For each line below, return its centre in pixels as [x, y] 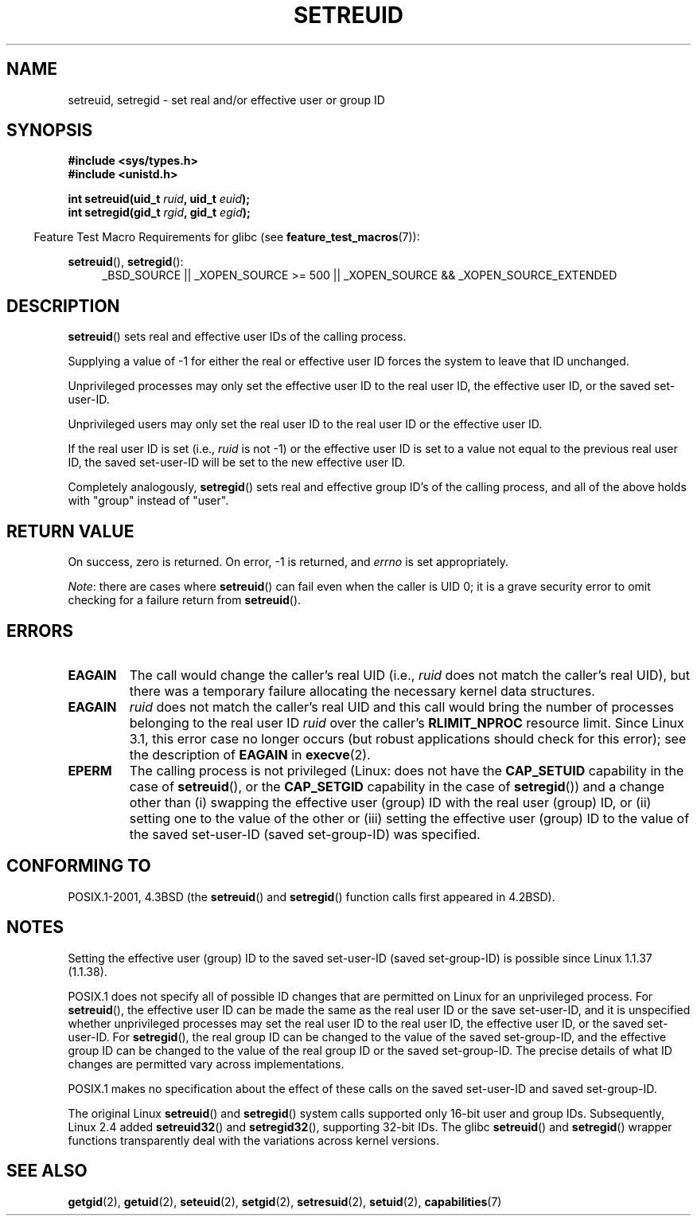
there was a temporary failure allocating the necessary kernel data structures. [362, 691]
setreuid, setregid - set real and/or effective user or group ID [226, 100]
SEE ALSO [47, 1171]
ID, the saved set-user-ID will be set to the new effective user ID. [237, 463]
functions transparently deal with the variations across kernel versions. [253, 1140]
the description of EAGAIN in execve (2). [250, 754]
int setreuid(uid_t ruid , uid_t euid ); [159, 199]
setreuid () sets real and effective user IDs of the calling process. [237, 337]
